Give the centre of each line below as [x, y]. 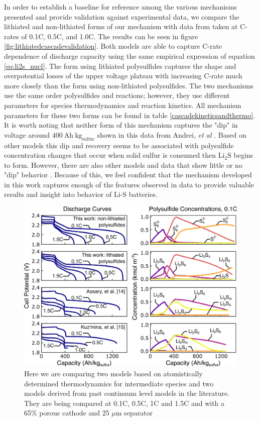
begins [243, 155]
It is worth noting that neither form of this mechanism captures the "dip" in [121, 125]
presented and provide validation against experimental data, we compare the [122, 16]
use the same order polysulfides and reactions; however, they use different [117, 95]
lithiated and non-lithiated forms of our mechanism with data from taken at [121, 26]
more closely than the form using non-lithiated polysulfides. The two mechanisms [129, 85]
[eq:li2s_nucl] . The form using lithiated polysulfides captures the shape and [120, 66]
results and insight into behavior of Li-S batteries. [81, 194]
